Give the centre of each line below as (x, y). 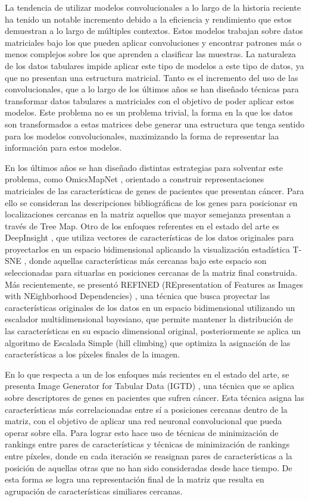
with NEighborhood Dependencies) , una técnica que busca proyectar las (138, 296)
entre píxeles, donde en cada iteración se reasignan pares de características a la (149, 455)
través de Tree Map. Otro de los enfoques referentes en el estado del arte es (142, 225)
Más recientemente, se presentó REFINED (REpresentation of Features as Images (154, 284)
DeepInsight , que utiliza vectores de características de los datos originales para (149, 237)
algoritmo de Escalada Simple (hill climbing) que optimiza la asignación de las (148, 342)
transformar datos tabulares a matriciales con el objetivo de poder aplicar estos (149, 100)
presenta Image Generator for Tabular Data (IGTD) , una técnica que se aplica (150, 386)
